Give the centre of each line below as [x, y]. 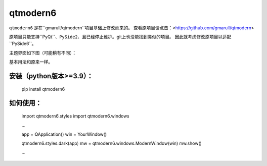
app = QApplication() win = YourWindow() [64, 134]
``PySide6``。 [23, 44]
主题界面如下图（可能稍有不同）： [43, 53]
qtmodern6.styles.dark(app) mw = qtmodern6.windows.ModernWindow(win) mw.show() [112, 143]
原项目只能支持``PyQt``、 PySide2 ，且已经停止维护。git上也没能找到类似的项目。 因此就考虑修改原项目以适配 [120, 37]
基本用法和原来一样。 [31, 62]
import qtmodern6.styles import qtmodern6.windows [75, 116]
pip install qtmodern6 [43, 89]
